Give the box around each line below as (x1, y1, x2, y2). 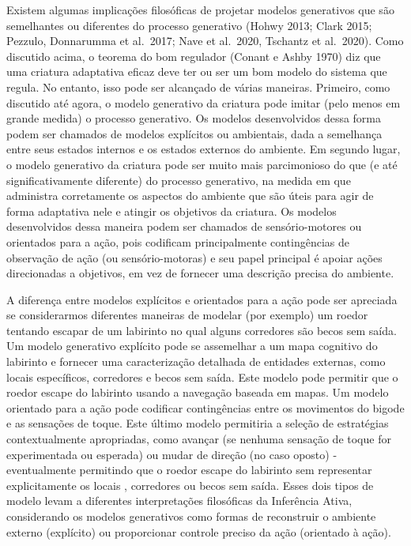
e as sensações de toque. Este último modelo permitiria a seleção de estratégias (6, 415, 389, 431)
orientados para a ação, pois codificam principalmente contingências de (6, 233, 349, 250)
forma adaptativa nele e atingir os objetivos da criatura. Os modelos (6, 202, 337, 219)
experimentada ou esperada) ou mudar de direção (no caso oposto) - (6, 446, 337, 462)
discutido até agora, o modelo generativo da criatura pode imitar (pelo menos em (6, 94, 401, 111)
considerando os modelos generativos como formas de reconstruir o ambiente (6, 508, 376, 524)
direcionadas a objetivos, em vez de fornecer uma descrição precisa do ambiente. (6, 265, 394, 281)
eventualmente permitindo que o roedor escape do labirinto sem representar (6, 461, 372, 478)
